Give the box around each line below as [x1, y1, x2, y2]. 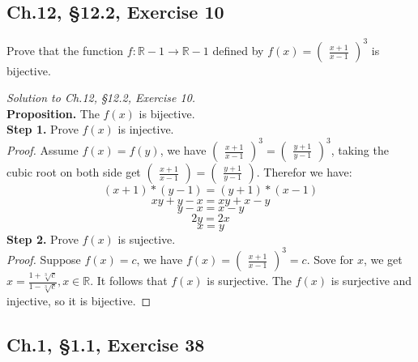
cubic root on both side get [6, 163, 141, 180]
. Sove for [306, 250, 354, 267]
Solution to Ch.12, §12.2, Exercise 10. [6, 89, 196, 106]
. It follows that [90, 272, 168, 289]
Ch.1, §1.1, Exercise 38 [6, 332, 205, 357]
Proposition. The [6, 104, 100, 121]
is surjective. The [207, 272, 292, 289]
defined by [212, 41, 264, 58]
